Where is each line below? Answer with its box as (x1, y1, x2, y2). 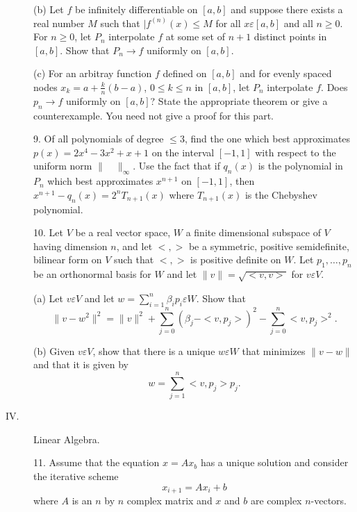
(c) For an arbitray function (33, 66, 152, 81)
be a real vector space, (75, 225, 171, 240)
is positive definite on (190, 252, 281, 267)
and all (283, 15, 313, 30)
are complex (250, 493, 302, 507)
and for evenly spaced (240, 66, 332, 81)
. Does (321, 79, 348, 94)
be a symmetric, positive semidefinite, (188, 238, 349, 253)
